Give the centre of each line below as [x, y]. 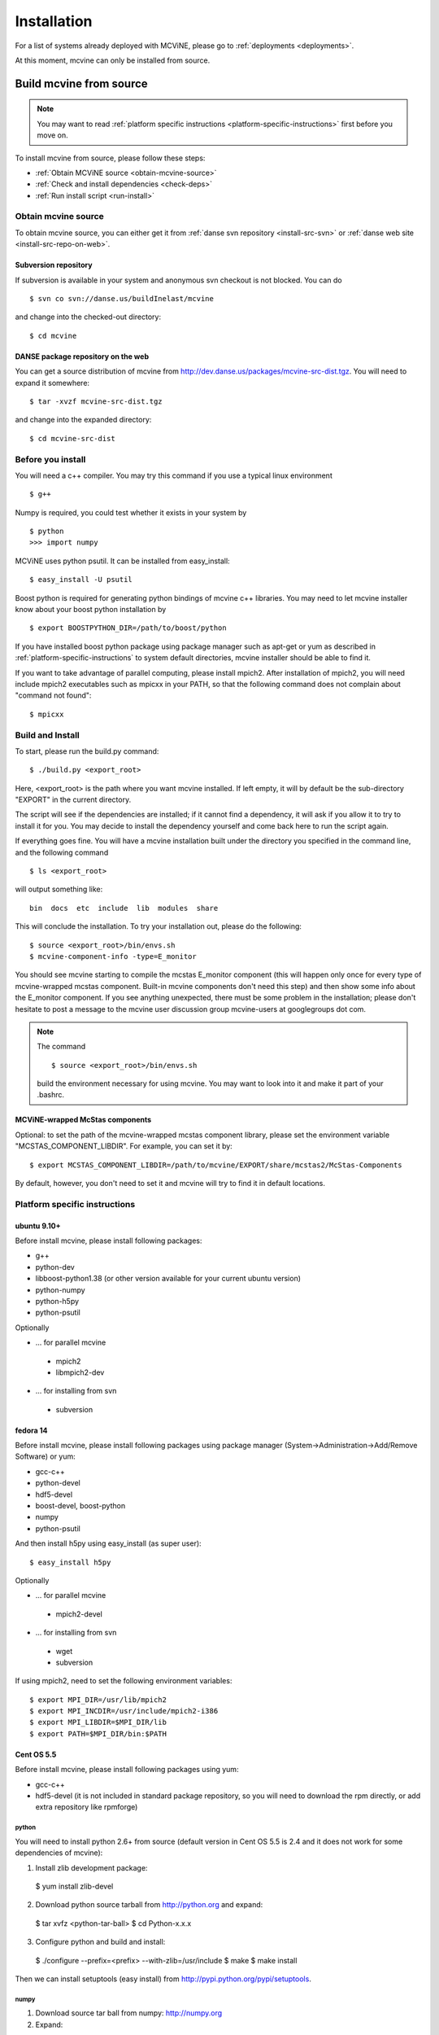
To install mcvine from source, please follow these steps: [110, 158]
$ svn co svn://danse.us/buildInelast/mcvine [122, 298]
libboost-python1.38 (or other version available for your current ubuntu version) [168, 1279]
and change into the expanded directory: [83, 420]
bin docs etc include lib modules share [124, 908]
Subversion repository [54, 265]
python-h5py [57, 1301]
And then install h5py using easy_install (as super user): [109, 1543]
